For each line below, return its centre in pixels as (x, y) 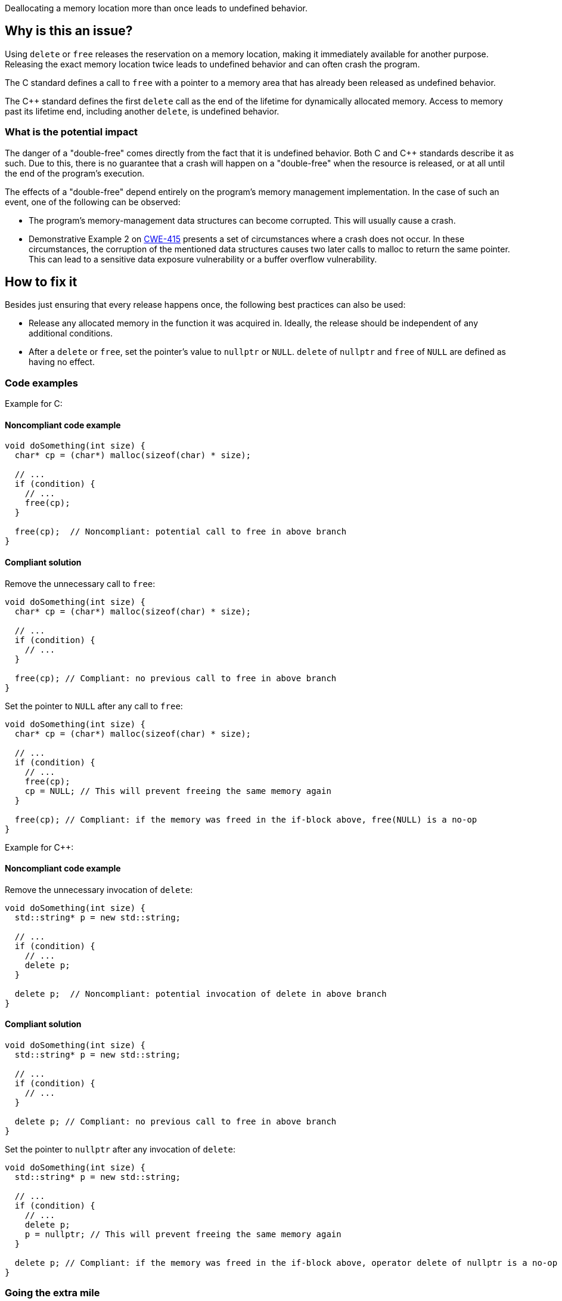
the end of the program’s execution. (75, 173)
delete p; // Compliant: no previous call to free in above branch (176, 1122)
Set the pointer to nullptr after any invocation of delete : (120, 1149)
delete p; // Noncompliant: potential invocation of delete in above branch (201, 993)
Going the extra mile (52, 1293)
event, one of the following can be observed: (93, 202)
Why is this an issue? (69, 31)
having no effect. (62, 362)
